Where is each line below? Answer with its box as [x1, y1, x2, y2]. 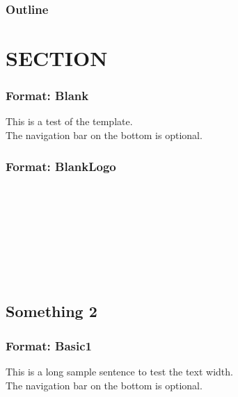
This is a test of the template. [6, 114, 133, 129]
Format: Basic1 [6, 337, 92, 354]
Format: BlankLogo [6, 157, 116, 175]
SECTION [6, 44, 108, 72]
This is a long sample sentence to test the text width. [6, 364, 233, 378]
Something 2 [6, 300, 97, 322]
